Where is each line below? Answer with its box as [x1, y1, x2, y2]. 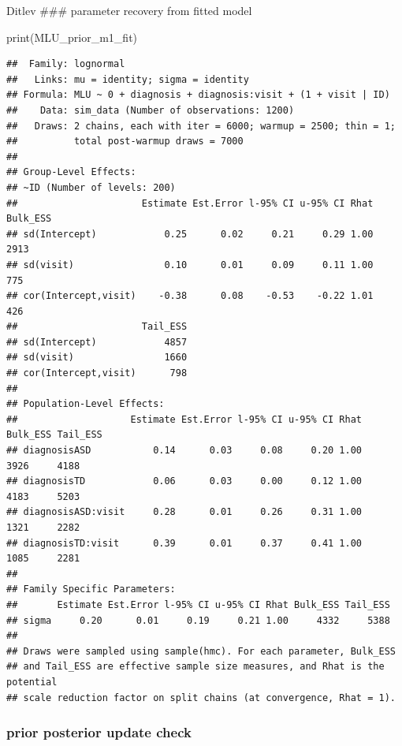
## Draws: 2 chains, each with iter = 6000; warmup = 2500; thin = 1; [6, 120, 396, 132]
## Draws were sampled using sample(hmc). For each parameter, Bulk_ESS [6, 645, 396, 657]
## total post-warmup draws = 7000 [6, 136, 244, 147]
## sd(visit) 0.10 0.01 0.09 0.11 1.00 [6, 259, 374, 270]
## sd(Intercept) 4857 [6, 336, 188, 348]
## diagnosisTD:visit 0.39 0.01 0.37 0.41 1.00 [6, 537, 363, 549]
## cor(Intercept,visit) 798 [6, 367, 188, 379]
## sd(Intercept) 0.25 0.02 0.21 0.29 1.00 [6, 228, 374, 240]
